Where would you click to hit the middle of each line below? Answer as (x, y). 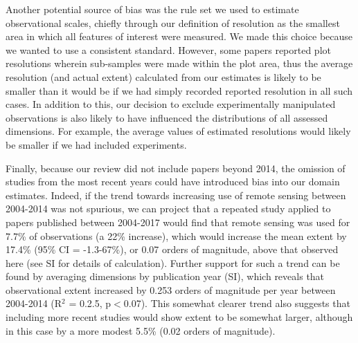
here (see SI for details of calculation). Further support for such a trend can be (173, 262)
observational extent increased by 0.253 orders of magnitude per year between (171, 289)
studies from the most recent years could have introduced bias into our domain (173, 182)
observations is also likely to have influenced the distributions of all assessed (167, 117)
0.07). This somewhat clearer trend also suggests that (237, 303)
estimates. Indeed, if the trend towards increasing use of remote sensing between (176, 195)
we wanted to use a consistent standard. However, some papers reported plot (168, 49)
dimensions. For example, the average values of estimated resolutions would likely (178, 131)
